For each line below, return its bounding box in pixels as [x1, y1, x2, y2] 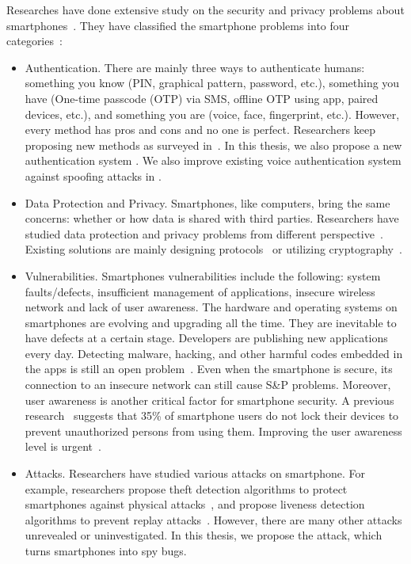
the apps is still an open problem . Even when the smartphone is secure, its [25, 360, 393, 377]
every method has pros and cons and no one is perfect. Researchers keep [25, 121, 375, 138]
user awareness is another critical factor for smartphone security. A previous [25, 391, 394, 408]
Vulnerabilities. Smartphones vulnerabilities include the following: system [25, 267, 381, 284]
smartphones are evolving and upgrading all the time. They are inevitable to [25, 314, 397, 330]
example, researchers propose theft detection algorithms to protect [25, 480, 348, 497]
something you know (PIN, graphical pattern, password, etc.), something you [25, 74, 400, 91]
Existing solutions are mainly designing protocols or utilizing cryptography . [25, 241, 402, 257]
